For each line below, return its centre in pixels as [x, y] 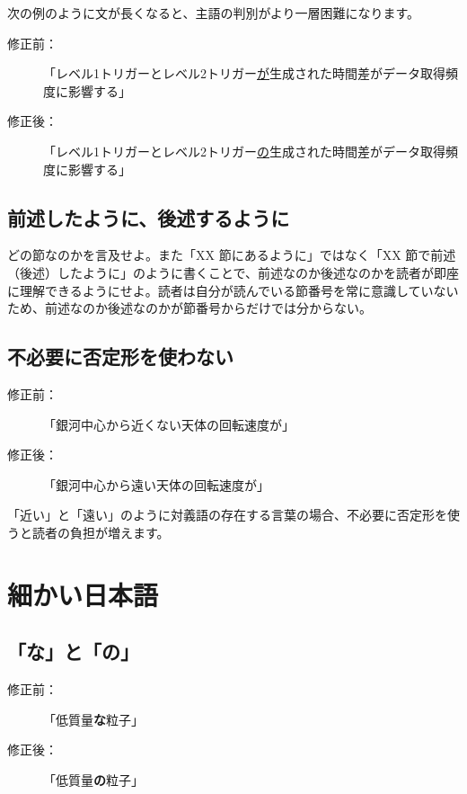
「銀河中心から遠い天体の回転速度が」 [156, 484]
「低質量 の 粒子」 [93, 779]
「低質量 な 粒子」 [93, 719]
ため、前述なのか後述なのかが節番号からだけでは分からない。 [189, 308]
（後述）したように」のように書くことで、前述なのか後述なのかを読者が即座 [233, 272]
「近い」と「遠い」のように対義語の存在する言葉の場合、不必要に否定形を [227, 515]
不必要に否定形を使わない [120, 357]
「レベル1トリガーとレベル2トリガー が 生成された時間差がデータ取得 [244, 73]
